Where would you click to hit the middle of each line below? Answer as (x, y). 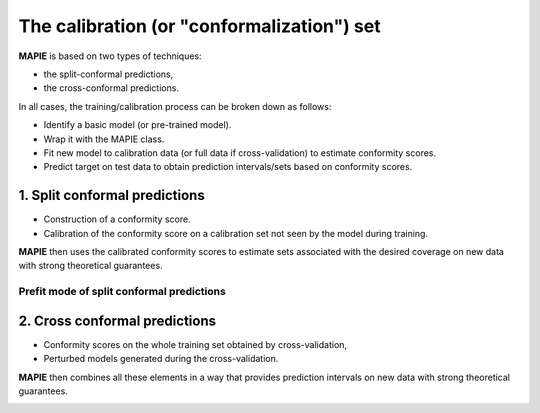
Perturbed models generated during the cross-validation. (161, 359)
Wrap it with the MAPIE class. (104, 139)
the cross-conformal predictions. (111, 88)
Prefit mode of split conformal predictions (122, 292)
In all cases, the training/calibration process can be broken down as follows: (175, 106)
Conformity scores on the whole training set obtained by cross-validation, (195, 344)
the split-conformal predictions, (108, 74)
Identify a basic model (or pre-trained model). (137, 125)
